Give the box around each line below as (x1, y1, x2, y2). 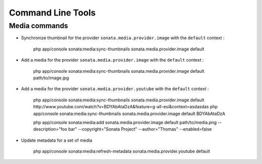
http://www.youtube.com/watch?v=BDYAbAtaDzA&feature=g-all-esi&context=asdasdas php (33, 104, 218, 110)
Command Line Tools (9, 7, 96, 18)
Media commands (9, 21, 68, 30)
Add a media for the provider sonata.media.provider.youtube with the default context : (21, 86, 209, 92)
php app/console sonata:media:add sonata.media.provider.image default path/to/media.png (33, 119, 217, 125)
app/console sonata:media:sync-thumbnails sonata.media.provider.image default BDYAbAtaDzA (33, 111, 226, 116)
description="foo (33, 126, 67, 132)
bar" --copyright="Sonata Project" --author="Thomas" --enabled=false (68, 126, 212, 132)
